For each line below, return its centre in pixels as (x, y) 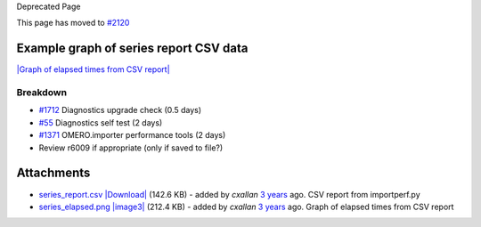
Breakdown (41, 93)
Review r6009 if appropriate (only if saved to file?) (131, 148)
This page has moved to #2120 (73, 23)
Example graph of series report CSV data (132, 49)
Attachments (53, 173)
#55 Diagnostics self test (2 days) (101, 122)
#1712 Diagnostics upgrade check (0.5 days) (120, 110)
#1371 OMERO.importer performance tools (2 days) (132, 135)
